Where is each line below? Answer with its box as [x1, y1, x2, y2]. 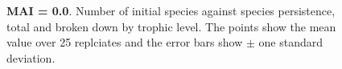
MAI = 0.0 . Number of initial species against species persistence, [6, 2, 336, 18]
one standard [258, 34, 323, 51]
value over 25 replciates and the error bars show [6, 34, 243, 51]
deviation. [6, 49, 56, 66]
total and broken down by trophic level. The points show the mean [6, 18, 336, 34]
